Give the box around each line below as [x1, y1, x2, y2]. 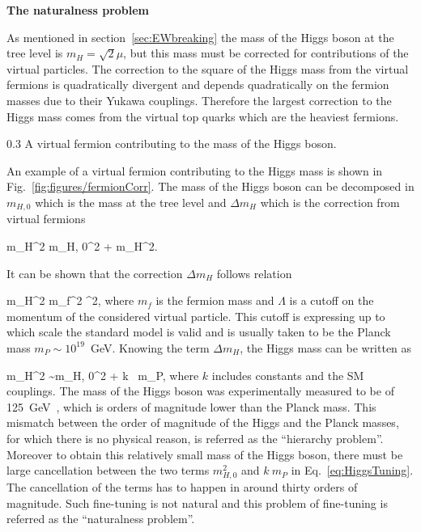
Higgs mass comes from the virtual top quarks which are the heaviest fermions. [6, 108, 399, 125]
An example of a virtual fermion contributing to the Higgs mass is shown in [6, 162, 383, 179]
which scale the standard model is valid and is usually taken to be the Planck [6, 323, 391, 340]
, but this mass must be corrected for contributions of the [123, 44, 409, 61]
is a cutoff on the [289, 292, 374, 309]
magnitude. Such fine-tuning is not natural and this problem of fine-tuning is [6, 494, 388, 511]
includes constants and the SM [211, 366, 364, 383]
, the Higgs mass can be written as [240, 339, 412, 356]
